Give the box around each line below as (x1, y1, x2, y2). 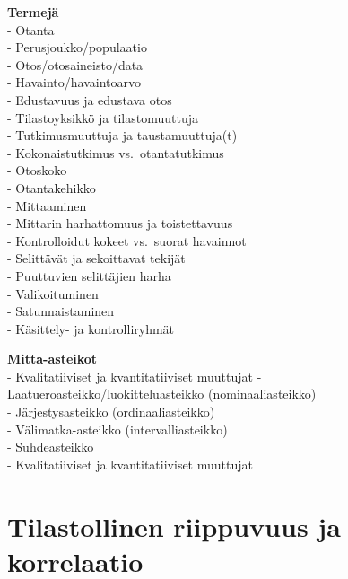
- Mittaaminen (7, 196, 87, 215)
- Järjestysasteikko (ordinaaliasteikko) (7, 402, 215, 421)
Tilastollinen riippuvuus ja (7, 507, 341, 544)
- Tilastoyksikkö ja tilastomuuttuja (7, 108, 198, 127)
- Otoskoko (7, 161, 67, 180)
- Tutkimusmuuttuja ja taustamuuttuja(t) (7, 126, 238, 145)
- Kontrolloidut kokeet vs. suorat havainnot (7, 231, 247, 250)
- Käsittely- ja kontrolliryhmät (7, 319, 175, 338)
